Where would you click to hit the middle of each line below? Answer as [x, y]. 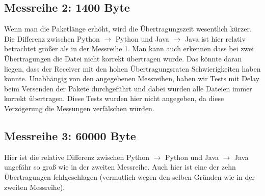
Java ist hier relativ [215, 38]
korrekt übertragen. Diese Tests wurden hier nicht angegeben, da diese [114, 98]
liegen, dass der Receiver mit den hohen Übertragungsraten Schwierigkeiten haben [132, 68]
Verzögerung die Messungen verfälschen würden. [79, 108]
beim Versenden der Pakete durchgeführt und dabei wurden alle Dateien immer [128, 88]
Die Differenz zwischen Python [52, 38]
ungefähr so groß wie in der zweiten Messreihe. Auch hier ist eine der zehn [120, 167]
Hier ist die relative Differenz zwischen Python [77, 157]
